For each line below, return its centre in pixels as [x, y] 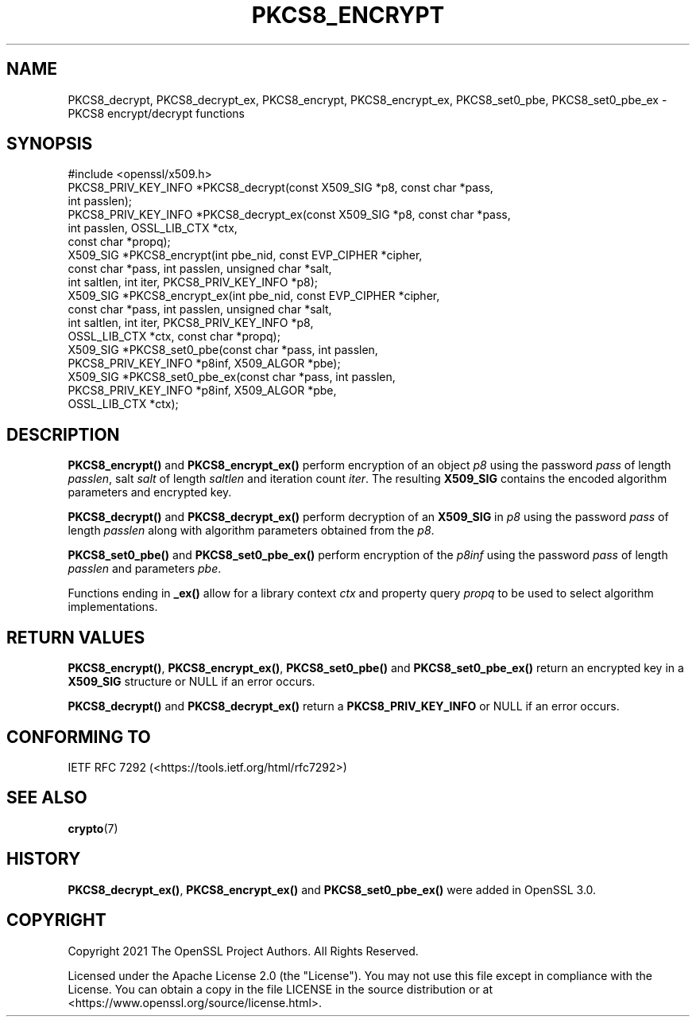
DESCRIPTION [63, 434]
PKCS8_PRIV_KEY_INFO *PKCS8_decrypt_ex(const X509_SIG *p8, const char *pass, [289, 215]
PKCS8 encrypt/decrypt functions [156, 113]
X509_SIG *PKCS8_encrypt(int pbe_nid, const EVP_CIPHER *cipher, [245, 255]
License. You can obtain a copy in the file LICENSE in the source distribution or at [280, 989]
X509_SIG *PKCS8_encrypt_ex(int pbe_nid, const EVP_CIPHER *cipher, [254, 296]
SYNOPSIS [50, 144]
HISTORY [44, 859]
